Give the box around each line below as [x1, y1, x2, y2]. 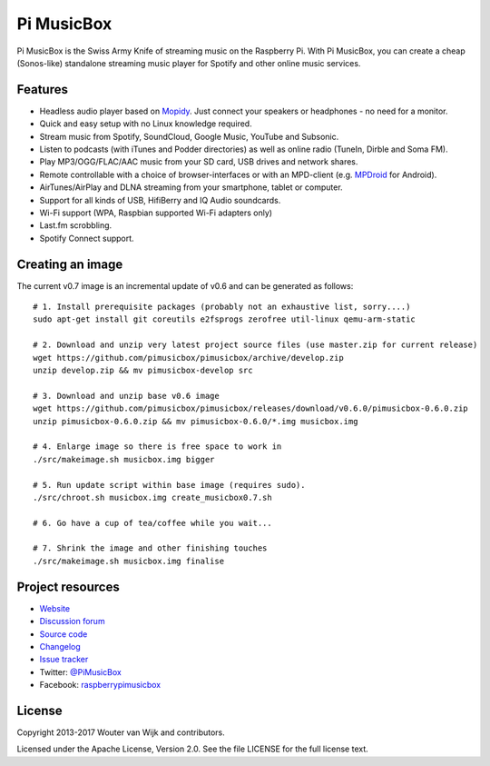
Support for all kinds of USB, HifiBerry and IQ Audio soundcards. [39, 194, 281, 205]
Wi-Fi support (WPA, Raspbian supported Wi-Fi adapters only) [39, 207, 272, 218]
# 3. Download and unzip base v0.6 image [33, 391, 220, 401]
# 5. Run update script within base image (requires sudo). [33, 480, 306, 490]
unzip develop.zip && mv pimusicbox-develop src [33, 365, 253, 375]
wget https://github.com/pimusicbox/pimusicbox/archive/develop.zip [33, 353, 344, 363]
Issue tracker [39, 654, 89, 665]
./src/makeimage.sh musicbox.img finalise [33, 555, 225, 566]
